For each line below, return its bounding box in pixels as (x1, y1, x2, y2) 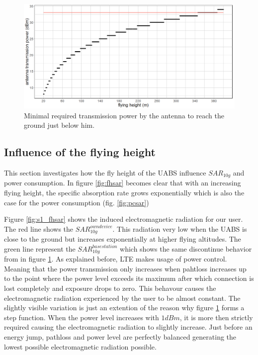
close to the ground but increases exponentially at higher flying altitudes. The (4, 234, 241, 244)
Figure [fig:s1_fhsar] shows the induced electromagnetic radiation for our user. (4, 214, 243, 224)
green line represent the (4, 243, 76, 254)
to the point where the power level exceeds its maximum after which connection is (4, 273, 254, 283)
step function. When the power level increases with (4, 312, 159, 322)
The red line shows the (4, 223, 74, 234)
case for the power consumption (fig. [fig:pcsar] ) (4, 197, 149, 207)
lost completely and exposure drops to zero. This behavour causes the (4, 283, 216, 293)
